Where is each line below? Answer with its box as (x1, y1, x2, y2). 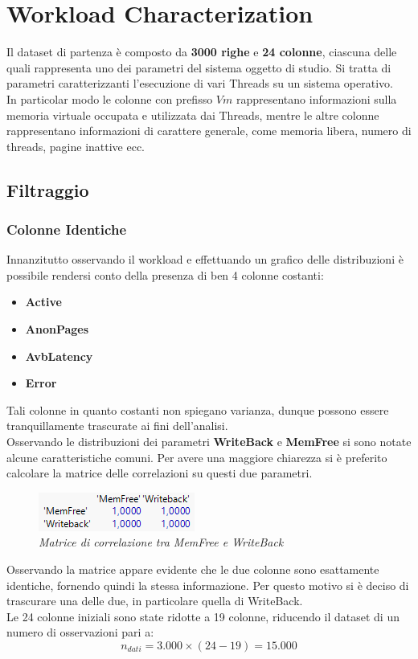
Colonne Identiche (6, 219, 127, 239)
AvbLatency (25, 347, 93, 364)
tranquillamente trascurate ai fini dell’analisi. (6, 417, 228, 434)
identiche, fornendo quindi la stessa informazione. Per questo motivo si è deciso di (6, 576, 409, 593)
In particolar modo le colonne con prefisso (6, 90, 213, 107)
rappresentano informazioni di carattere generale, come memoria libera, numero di (6, 122, 412, 139)
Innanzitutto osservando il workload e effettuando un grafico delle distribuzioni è (6, 251, 404, 268)
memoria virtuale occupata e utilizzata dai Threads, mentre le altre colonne (6, 106, 379, 123)
